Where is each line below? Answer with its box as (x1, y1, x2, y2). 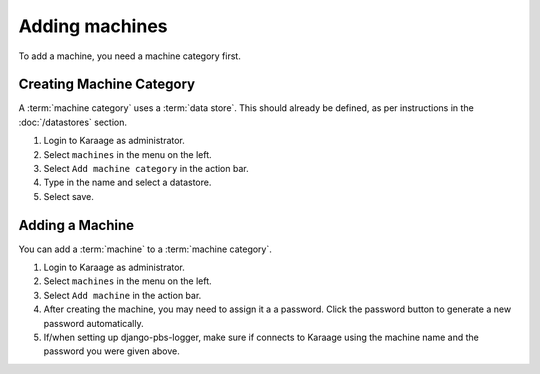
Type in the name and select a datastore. (43, 176, 212, 189)
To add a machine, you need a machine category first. (18, 50, 242, 62)
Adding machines (18, 15, 168, 37)
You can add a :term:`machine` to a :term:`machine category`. (18, 243, 272, 255)
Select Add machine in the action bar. (43, 289, 202, 301)
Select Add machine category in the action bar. (43, 163, 249, 175)
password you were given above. (43, 345, 180, 357)
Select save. (43, 190, 95, 202)
